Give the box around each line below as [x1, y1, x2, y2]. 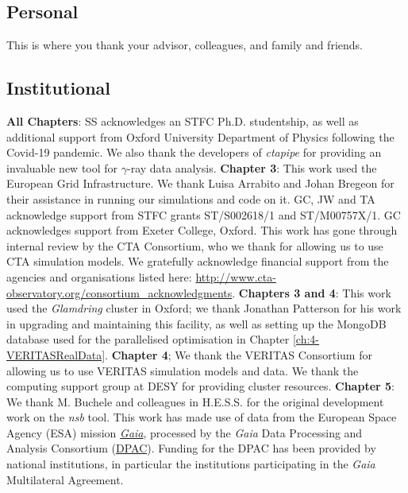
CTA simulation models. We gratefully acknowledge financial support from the [6, 253, 389, 270]
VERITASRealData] [6, 346, 106, 363]
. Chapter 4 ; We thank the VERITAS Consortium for [105, 346, 372, 363]
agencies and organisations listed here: [6, 268, 192, 285]
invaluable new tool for [6, 159, 118, 176]
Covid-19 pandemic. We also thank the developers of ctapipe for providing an [6, 144, 382, 161]
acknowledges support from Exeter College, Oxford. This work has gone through [6, 222, 398, 239]
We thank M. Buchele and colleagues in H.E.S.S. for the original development [6, 393, 384, 410]
